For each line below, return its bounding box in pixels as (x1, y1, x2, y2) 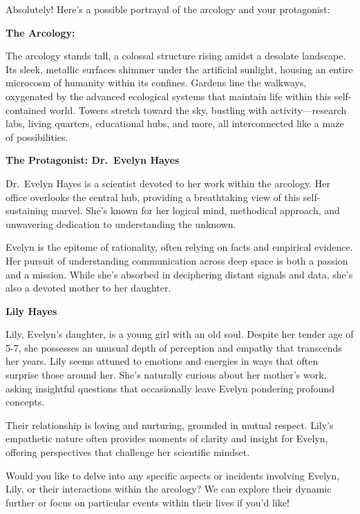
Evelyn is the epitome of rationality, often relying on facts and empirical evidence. (6, 240, 353, 254)
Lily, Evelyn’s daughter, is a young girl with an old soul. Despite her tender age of (6, 327, 354, 341)
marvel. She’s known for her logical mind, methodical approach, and (51, 203, 340, 218)
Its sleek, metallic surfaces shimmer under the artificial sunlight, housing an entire (6, 61, 353, 76)
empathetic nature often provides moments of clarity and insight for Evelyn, (6, 431, 328, 446)
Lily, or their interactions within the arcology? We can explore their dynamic (6, 482, 332, 496)
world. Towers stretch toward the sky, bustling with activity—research (49, 102, 347, 117)
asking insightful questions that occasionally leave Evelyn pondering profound (6, 381, 334, 395)
